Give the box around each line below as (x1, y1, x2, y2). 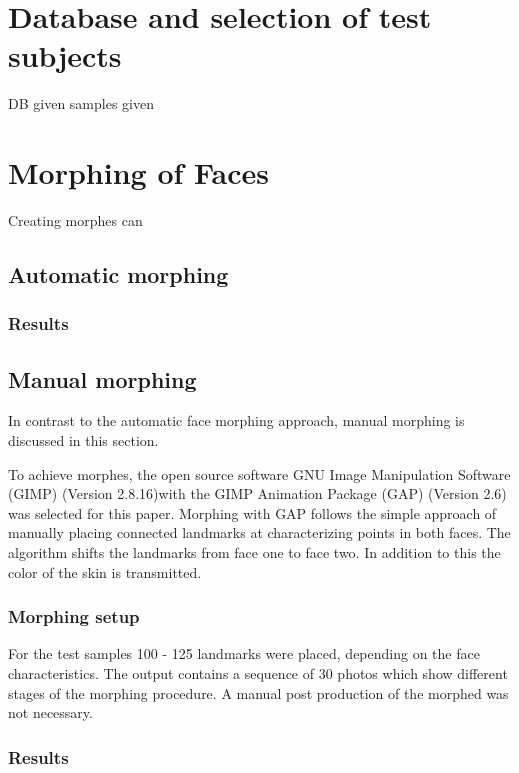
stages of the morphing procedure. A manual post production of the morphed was (8, 682, 509, 703)
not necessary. (8, 702, 93, 723)
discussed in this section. (8, 430, 159, 451)
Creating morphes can (8, 210, 143, 231)
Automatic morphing (8, 259, 229, 290)
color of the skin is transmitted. (8, 561, 202, 582)
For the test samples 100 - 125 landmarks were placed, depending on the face (8, 643, 480, 664)
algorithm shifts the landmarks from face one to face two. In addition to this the (8, 542, 501, 563)
